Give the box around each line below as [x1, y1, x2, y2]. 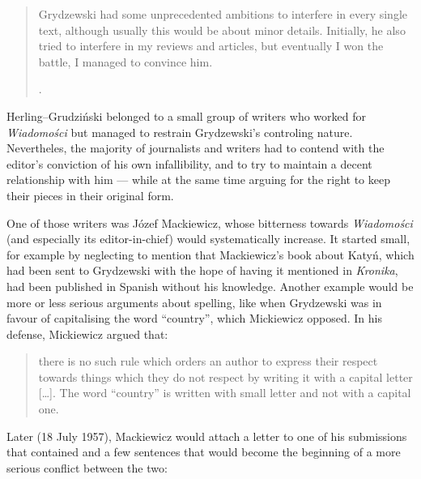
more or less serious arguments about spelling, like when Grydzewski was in [6, 293, 382, 310]
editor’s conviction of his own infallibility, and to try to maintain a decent [6, 155, 372, 172]
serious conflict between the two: [6, 459, 168, 476]
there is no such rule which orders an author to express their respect [38, 353, 378, 370]
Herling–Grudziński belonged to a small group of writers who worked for [6, 107, 366, 124]
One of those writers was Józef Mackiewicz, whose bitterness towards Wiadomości [6, 214, 413, 231]
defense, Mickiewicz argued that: [6, 325, 168, 342]
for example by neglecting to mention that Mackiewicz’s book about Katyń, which [6, 246, 415, 263]
